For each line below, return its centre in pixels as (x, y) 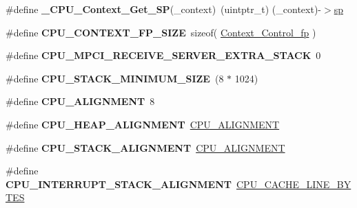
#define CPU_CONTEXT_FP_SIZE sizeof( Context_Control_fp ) (161, 32)
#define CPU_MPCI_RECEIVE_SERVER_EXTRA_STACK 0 (163, 55)
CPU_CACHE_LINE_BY (294, 184)
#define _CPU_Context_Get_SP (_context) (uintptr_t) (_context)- (164, 9)
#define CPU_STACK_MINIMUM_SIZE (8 (115, 78)
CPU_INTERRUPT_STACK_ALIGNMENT (119, 184)
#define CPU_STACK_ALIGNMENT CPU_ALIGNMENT (145, 147)
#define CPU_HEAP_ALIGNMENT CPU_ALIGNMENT (143, 124)
